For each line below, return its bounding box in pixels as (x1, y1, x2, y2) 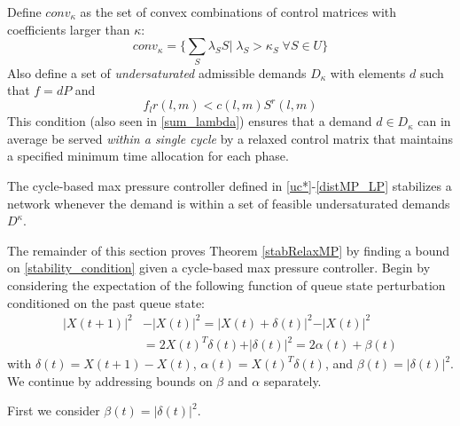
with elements (330, 63, 406, 82)
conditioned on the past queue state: (7, 293, 205, 312)
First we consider (7, 401, 100, 420)
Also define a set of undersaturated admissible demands (7, 63, 307, 82)
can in (417, 112, 451, 130)
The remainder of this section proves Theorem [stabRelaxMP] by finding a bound (7, 241, 450, 259)
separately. (263, 371, 322, 390)
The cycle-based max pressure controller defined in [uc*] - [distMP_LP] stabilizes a (7, 176, 452, 194)
